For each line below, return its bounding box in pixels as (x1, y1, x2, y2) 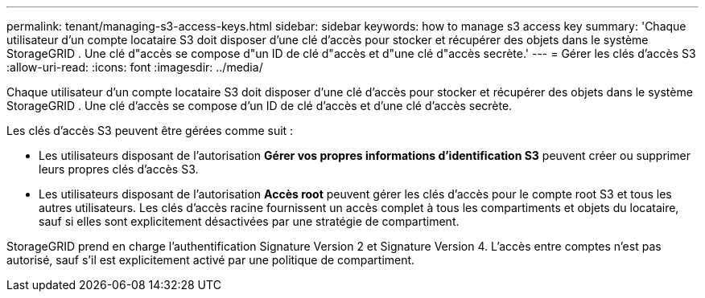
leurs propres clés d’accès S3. (39, 162, 199, 176)
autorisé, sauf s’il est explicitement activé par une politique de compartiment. (6, 253, 415, 267)
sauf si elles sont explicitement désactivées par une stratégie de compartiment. (39, 214, 460, 228)
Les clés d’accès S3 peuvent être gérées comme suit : (6, 124, 294, 137)
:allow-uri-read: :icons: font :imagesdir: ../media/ (6, 60, 263, 74)
